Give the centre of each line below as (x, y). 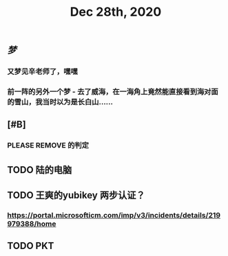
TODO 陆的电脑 (40, 170)
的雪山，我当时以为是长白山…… (60, 102)
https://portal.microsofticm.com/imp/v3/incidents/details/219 (114, 216)
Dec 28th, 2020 (116, 12)
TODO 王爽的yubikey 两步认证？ (76, 195)
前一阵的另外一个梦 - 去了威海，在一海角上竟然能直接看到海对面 (113, 92)
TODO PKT (31, 246)
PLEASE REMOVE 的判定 (48, 146)
